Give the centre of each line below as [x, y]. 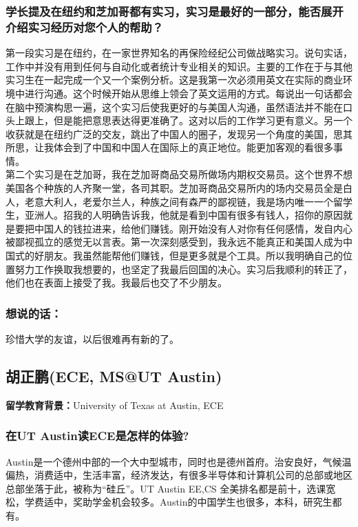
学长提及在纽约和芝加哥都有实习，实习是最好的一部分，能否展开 [175, 11]
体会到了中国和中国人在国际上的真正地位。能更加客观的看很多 [193, 147]
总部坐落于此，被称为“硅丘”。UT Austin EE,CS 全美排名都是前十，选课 [166, 488]
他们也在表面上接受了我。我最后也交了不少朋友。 [116, 282]
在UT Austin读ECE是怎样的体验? [97, 436]
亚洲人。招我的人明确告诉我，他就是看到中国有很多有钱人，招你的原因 [183, 215]
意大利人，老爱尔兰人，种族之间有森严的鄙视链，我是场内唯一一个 [183, 201]
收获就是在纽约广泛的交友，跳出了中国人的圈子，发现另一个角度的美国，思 [174, 133]
